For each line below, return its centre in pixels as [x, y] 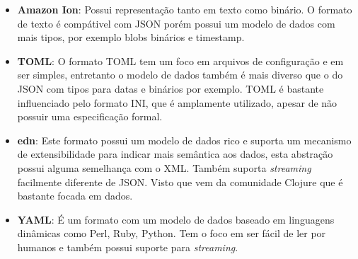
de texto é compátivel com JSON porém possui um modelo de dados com [176, 23]
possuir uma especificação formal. [90, 116]
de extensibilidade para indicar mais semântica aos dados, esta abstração [175, 154]
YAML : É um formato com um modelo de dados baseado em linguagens [176, 219]
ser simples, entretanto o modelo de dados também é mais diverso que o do [180, 75]
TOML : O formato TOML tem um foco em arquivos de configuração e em [180, 61]
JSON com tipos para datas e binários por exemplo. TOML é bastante [171, 88]
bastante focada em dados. [75, 196]
